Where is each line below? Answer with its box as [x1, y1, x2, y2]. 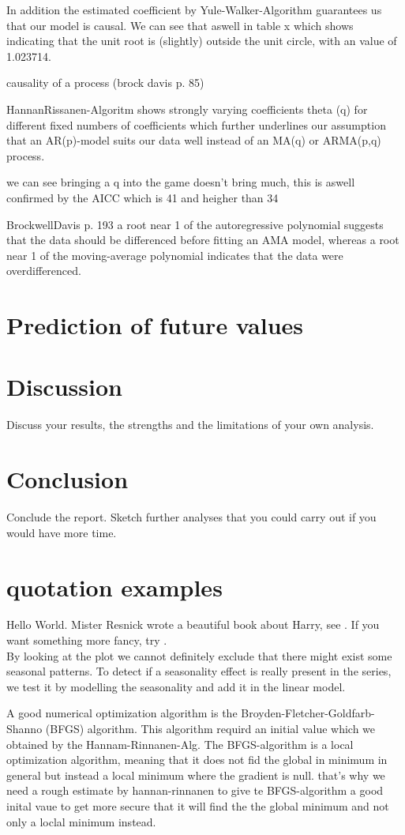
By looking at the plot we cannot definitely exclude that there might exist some [6, 647, 392, 664]
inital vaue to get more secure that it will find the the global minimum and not [6, 797, 389, 814]
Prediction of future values [6, 309, 304, 341]
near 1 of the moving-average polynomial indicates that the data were [6, 246, 343, 263]
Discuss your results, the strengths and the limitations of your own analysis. [6, 416, 374, 433]
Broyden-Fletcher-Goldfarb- [241, 705, 375, 721]
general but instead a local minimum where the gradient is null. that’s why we [6, 766, 385, 783]
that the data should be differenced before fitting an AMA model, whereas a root [6, 231, 399, 248]
